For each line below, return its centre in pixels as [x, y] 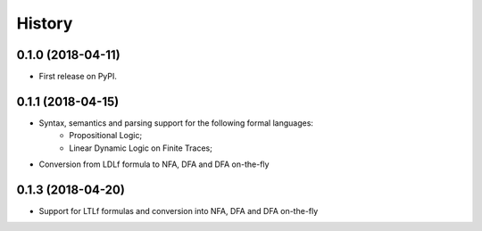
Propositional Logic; [106, 136]
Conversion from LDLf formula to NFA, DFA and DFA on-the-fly [154, 164]
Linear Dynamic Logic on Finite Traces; [141, 148]
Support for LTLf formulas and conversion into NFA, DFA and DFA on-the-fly [179, 211]
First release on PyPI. [78, 77]
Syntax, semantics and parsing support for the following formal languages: [176, 123]
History [45, 23]
